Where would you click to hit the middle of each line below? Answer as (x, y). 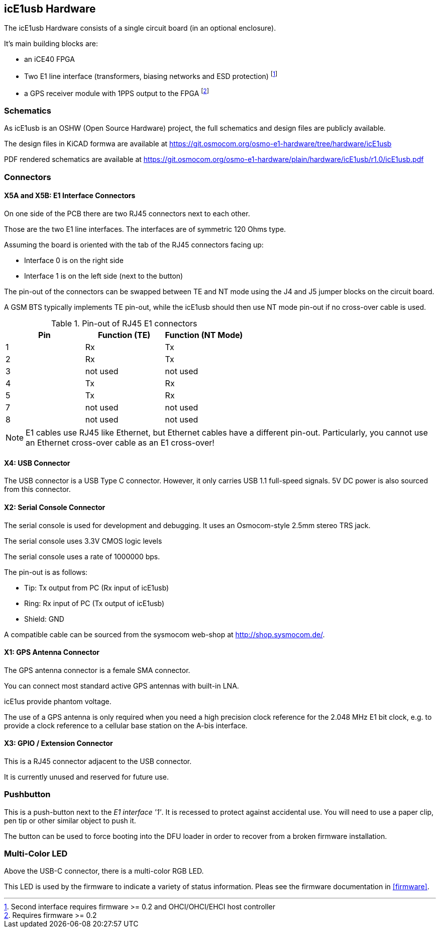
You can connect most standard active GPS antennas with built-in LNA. (122, 686)
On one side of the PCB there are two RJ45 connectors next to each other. (127, 214)
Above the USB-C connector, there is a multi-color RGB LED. (104, 871)
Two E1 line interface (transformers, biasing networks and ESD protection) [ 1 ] (151, 76)
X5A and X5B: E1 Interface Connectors (70, 196)
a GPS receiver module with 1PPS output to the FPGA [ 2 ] (117, 93)
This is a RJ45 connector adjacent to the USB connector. (98, 761)
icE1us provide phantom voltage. (58, 701)
